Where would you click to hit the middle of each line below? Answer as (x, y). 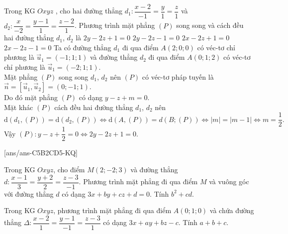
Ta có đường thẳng (83, 47)
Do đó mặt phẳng (31, 97)
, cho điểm (69, 169)
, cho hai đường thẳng (89, 11)
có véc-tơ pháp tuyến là (178, 76)
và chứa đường (232, 210)
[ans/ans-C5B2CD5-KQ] (41, 153)
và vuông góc (229, 181)
